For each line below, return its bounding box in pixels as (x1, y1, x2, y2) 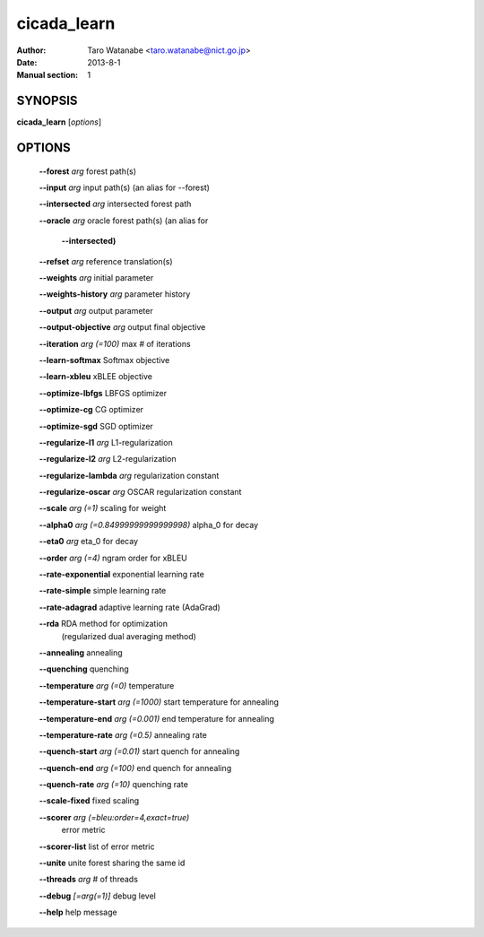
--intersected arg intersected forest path (39, 198, 192, 210)
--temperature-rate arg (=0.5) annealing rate (39, 729, 208, 740)
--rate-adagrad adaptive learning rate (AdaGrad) (39, 602, 221, 612)
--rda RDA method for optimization (39, 619, 168, 629)
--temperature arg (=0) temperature (39, 680, 175, 690)
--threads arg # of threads (39, 874, 139, 885)
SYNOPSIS (16, 93, 78, 108)
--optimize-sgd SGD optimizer (39, 421, 154, 431)
